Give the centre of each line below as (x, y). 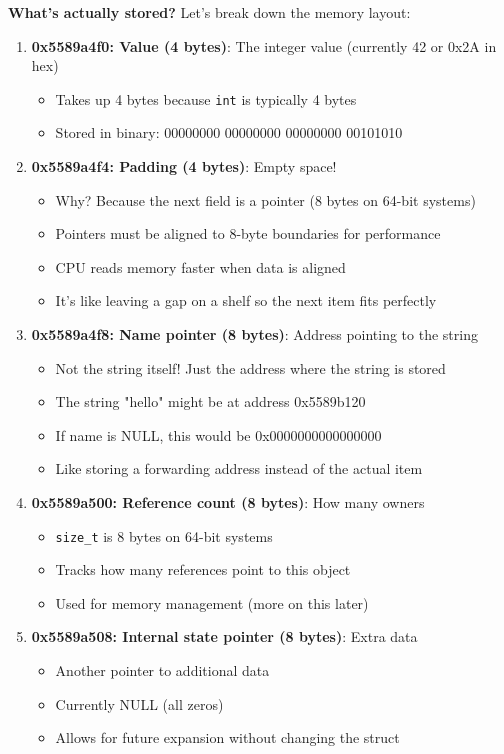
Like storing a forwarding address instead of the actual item (239, 468)
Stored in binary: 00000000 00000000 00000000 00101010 (229, 132)
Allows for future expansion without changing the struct (227, 737)
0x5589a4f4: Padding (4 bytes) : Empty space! (184, 166)
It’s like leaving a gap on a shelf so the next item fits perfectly (246, 300)
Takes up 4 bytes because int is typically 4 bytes (206, 98)
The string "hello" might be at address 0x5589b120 (210, 401)
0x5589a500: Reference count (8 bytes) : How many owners (228, 501)
